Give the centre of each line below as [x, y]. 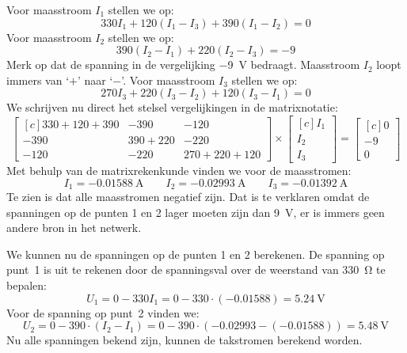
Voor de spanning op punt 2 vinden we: [103, 312]
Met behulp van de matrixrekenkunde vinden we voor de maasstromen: [179, 170]
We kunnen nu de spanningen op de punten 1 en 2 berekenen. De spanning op [196, 254]
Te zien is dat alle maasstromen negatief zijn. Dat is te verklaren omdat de [188, 197]
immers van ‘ [38, 80]
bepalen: [27, 285]
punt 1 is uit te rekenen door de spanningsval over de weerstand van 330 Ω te [196, 269]
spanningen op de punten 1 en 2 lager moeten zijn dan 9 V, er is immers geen [196, 212]
